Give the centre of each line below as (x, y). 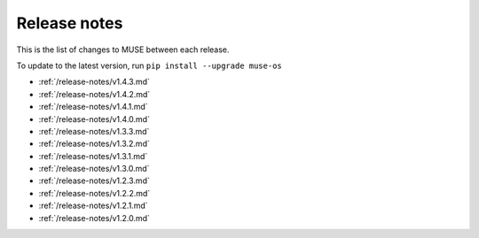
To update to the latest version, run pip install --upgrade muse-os (149, 65)
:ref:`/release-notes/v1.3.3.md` (94, 131)
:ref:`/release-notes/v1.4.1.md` (93, 107)
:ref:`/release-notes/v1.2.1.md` (93, 206)
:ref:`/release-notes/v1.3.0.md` (94, 169)
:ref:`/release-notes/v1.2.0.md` (94, 218)
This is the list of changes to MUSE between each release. (123, 50)
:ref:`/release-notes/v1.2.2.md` (94, 193)
